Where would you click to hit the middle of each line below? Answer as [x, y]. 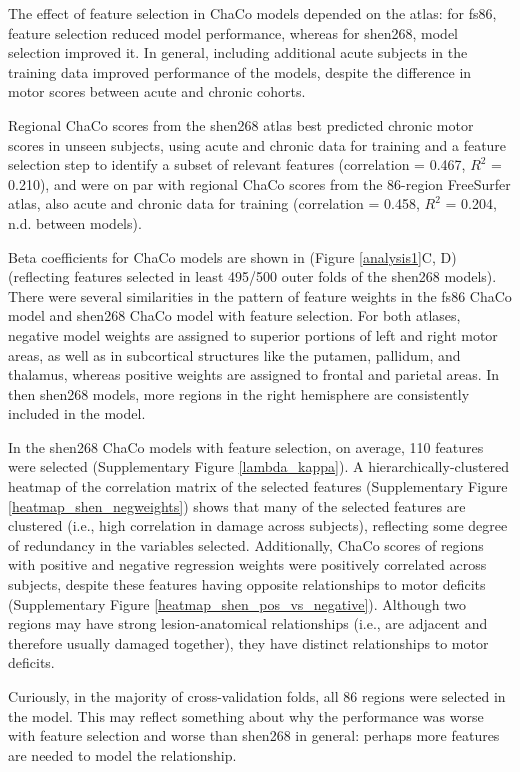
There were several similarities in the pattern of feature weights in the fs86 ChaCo [260, 295]
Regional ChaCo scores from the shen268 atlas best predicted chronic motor [241, 124]
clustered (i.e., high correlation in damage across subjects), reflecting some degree [258, 525]
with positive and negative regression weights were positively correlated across [247, 564]
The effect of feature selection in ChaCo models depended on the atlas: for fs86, [252, 13]
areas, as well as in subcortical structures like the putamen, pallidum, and [234, 354]
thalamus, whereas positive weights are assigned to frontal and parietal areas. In [254, 374]
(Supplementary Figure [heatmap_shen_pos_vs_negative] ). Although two [237, 603]
